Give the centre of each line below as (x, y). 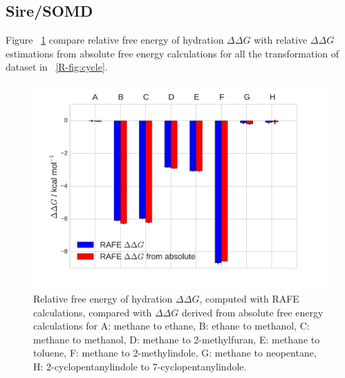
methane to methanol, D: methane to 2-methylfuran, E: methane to (177, 339)
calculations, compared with (93, 312)
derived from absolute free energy (252, 312)
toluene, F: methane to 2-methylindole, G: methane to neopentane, (175, 353)
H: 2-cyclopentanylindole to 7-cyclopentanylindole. (140, 367)
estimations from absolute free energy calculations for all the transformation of (172, 53)
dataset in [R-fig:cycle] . (57, 67)
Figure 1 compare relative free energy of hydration (115, 40)
